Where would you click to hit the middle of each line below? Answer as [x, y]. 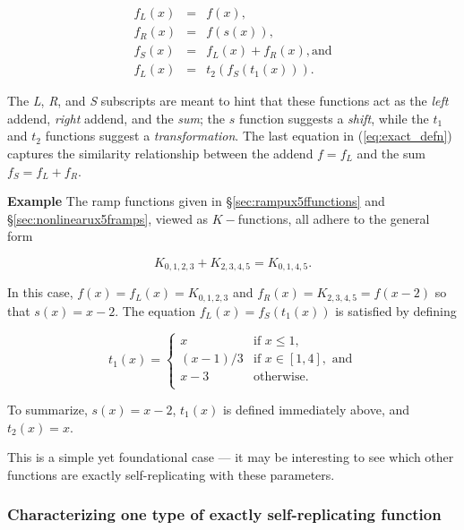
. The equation [155, 310]
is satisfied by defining [396, 310]
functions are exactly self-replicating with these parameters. [171, 474]
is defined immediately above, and [316, 409]
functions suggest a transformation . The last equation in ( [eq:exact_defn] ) [249, 136]
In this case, [40, 292]
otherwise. [281, 376]
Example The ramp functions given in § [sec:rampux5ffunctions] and [196, 201]
